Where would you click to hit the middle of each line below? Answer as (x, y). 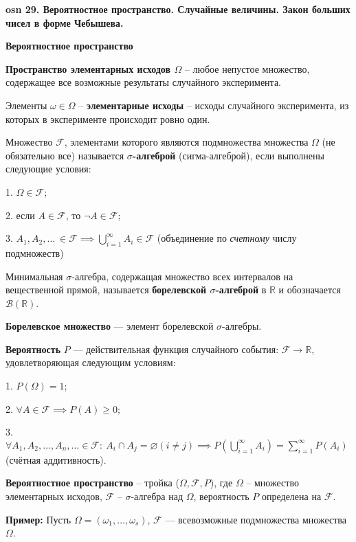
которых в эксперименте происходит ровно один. (108, 118)
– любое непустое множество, (247, 68)
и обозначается (310, 290)
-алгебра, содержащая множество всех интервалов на (182, 276)
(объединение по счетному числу (227, 238)
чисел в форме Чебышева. (65, 22)
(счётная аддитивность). (56, 459)
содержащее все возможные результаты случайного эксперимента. (143, 82)
